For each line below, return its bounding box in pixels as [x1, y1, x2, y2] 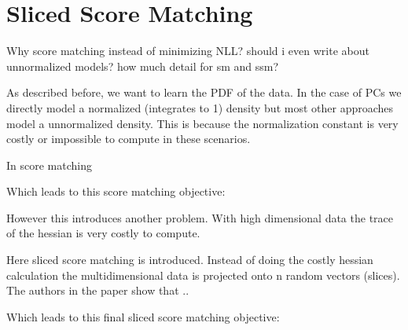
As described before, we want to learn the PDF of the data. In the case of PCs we [6, 84, 402, 101]
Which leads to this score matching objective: [6, 183, 226, 200]
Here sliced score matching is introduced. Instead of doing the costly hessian [6, 251, 373, 268]
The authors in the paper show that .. [6, 282, 189, 299]
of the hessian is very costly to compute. [6, 225, 200, 241]
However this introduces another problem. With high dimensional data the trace [6, 209, 393, 225]
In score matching [6, 156, 92, 173]
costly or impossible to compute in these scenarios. [6, 130, 251, 147]
